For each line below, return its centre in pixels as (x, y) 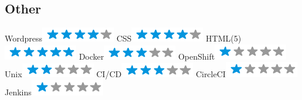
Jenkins (18, 92)
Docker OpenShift (147, 56)
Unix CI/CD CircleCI (115, 74)
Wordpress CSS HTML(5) (123, 38)
